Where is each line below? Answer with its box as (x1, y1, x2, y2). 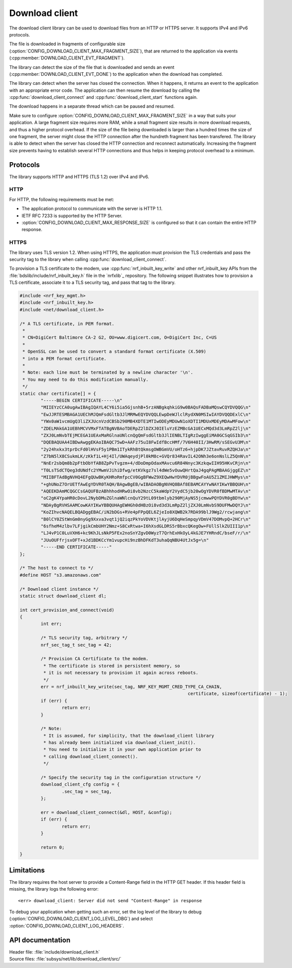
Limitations (9, 866, 45, 874)
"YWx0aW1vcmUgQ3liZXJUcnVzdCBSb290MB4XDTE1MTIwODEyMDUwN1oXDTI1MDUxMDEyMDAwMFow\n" (40, 419, 251, 424)
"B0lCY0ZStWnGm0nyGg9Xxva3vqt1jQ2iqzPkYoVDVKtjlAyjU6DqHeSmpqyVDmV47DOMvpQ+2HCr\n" (40, 516, 251, 522)
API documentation (9, 936, 71, 944)
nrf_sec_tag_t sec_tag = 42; (40, 642, 112, 648)
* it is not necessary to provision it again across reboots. (43, 670, 199, 676)
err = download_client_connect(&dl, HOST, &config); (40, 810, 172, 815)
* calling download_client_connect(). (43, 753, 138, 759)
